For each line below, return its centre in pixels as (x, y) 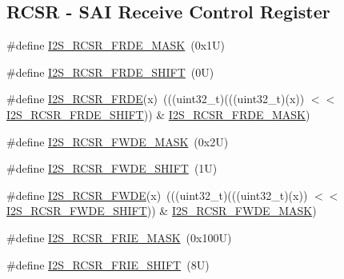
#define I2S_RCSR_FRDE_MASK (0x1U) (116, 45)
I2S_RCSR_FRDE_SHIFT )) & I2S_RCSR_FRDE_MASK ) (158, 114)
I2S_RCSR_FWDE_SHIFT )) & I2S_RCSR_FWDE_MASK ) (162, 211)
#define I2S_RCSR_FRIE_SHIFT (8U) (108, 264)
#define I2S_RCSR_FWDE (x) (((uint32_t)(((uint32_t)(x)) (157, 195)
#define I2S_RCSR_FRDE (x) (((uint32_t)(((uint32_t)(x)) (156, 99)
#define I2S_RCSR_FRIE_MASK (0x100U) (119, 237)
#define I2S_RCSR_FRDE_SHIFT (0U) (110, 72)
